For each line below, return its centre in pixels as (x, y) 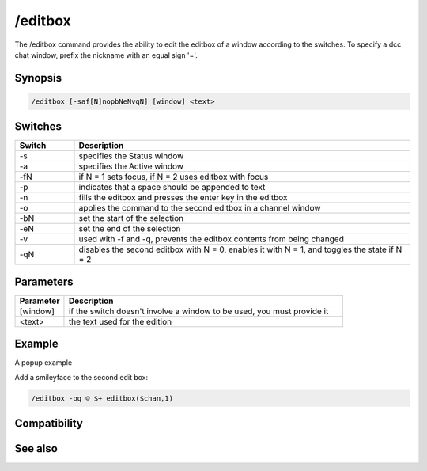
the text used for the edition (120, 321)
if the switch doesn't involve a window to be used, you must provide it (198, 311)
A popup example (43, 363)
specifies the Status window (131, 156)
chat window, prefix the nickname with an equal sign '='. (106, 55)
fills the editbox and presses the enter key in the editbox (183, 198)
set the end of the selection (130, 229)
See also (36, 448)
